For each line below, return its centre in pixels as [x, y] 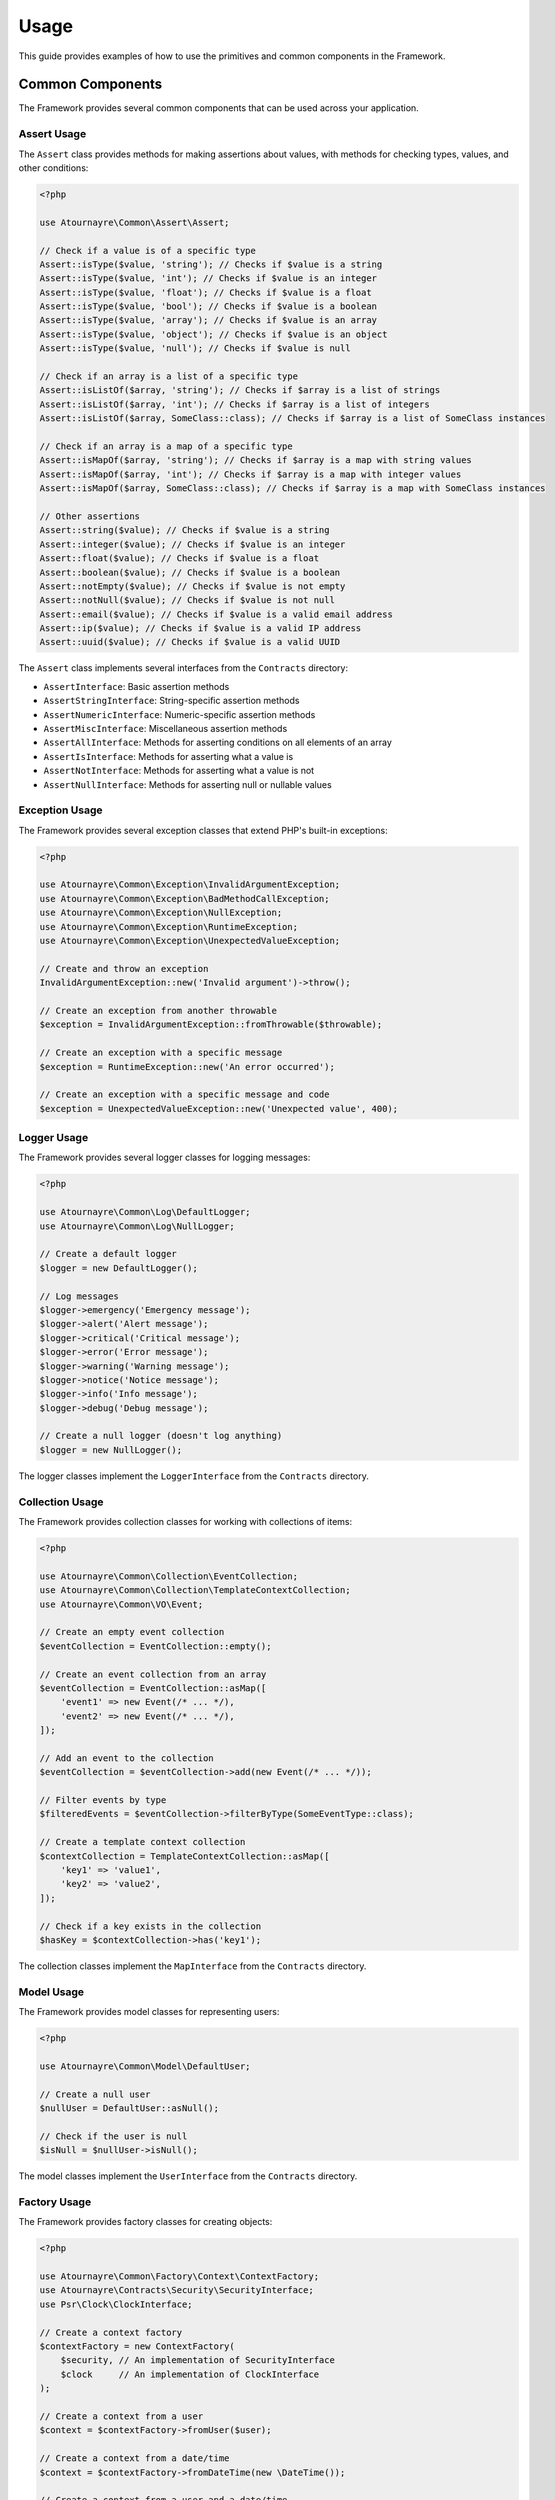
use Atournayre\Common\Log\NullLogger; [137, 1226]
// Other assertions [89, 516]
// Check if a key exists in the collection [150, 1926]
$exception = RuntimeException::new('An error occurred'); [187, 1066]
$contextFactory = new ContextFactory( [137, 2346]
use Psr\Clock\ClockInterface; [116, 2304]
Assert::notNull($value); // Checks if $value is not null [187, 600]
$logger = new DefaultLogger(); [119, 1268]
